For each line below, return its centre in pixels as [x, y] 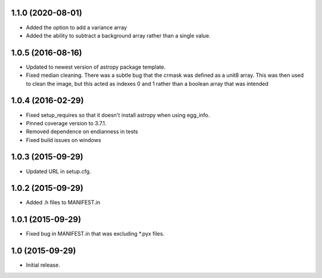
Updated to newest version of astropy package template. [96, 67]
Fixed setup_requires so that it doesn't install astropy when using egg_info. [118, 115]
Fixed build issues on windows [64, 140]
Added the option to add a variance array [77, 27]
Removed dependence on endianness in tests [82, 132]
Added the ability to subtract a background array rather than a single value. [118, 35]
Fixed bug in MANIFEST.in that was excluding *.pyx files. [95, 234]
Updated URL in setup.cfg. [58, 171]
